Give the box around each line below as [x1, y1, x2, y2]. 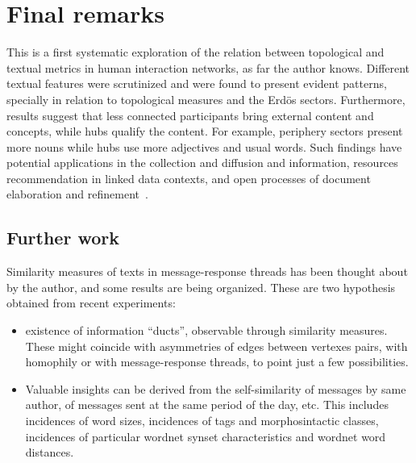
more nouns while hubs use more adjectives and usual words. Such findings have [6, 138, 402, 155]
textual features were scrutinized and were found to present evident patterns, [6, 75, 387, 92]
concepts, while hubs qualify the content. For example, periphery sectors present [6, 123, 403, 140]
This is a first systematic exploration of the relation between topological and [6, 44, 385, 60]
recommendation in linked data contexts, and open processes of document [6, 169, 371, 186]
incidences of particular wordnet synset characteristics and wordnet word [25, 428, 386, 444]
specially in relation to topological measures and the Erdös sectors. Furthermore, [6, 90, 406, 107]
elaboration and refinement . [6, 186, 148, 202]
